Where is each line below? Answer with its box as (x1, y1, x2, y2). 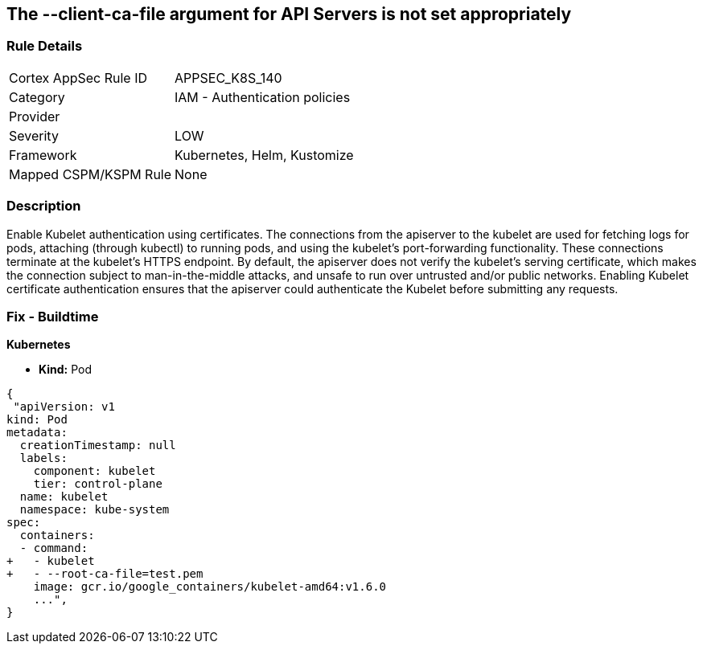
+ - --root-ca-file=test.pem (6, 567, 203, 581)
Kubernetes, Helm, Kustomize (175, 146, 354, 163)
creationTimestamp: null (19, 439, 176, 452)
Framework (9, 146, 77, 163)
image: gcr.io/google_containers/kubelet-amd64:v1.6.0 (33, 580, 387, 594)
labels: (19, 452, 68, 465)
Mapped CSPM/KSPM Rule (9, 166, 172, 182)
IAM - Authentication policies (175, 88, 351, 105)
